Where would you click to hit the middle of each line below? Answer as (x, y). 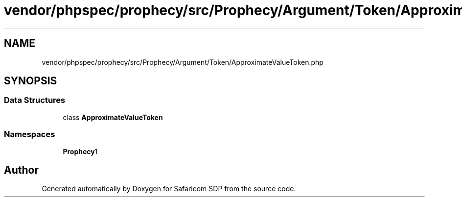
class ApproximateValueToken (113, 117)
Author (21, 170)
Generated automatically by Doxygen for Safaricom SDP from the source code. (169, 189)
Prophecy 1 (80, 151)
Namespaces (30, 134)
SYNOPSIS (31, 81)
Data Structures (35, 100)
